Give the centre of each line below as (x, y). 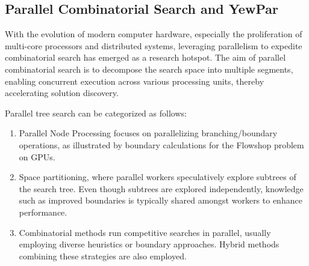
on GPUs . (37, 156)
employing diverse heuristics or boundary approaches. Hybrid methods (149, 244)
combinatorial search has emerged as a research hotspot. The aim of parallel (145, 57)
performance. (43, 212)
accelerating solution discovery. (62, 93)
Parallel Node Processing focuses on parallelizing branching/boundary (148, 133)
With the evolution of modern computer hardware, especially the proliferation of (154, 34)
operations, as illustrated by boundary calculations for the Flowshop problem (161, 144)
